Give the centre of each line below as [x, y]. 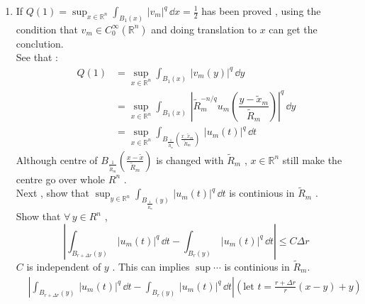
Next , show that [52, 193]
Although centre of [57, 159]
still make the [312, 159]
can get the [293, 29]
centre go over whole [61, 179]
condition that [47, 29]
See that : [37, 57]
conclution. [40, 43]
